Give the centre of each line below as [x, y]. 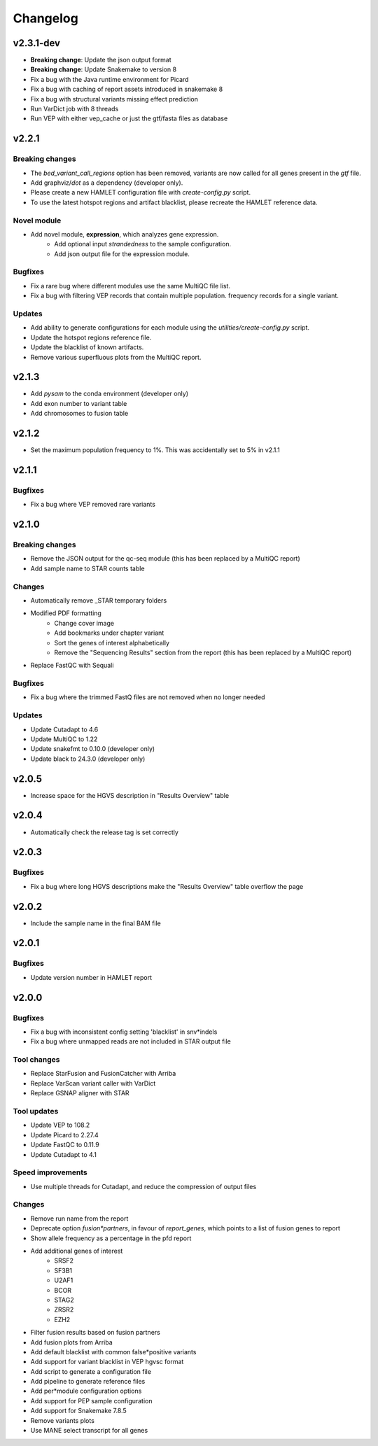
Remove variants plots [62, 1420]
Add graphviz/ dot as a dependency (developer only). [107, 183]
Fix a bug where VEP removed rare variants [93, 505]
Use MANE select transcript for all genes [89, 1431]
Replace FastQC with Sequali [72, 666]
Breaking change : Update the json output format [101, 60]
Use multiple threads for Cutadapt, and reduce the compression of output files [143, 1186]
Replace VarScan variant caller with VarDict [93, 1083]
